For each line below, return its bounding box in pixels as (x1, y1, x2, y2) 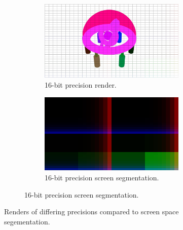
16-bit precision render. (45, 80, 117, 90)
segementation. (4, 216, 50, 226)
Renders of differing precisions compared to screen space (4, 206, 179, 217)
